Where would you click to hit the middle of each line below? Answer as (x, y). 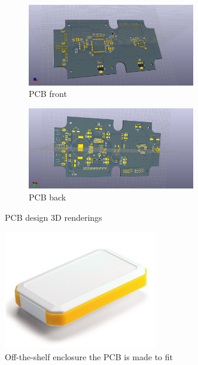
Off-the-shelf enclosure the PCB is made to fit (89, 356)
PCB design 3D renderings (54, 217)
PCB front (48, 94)
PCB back (48, 197)
